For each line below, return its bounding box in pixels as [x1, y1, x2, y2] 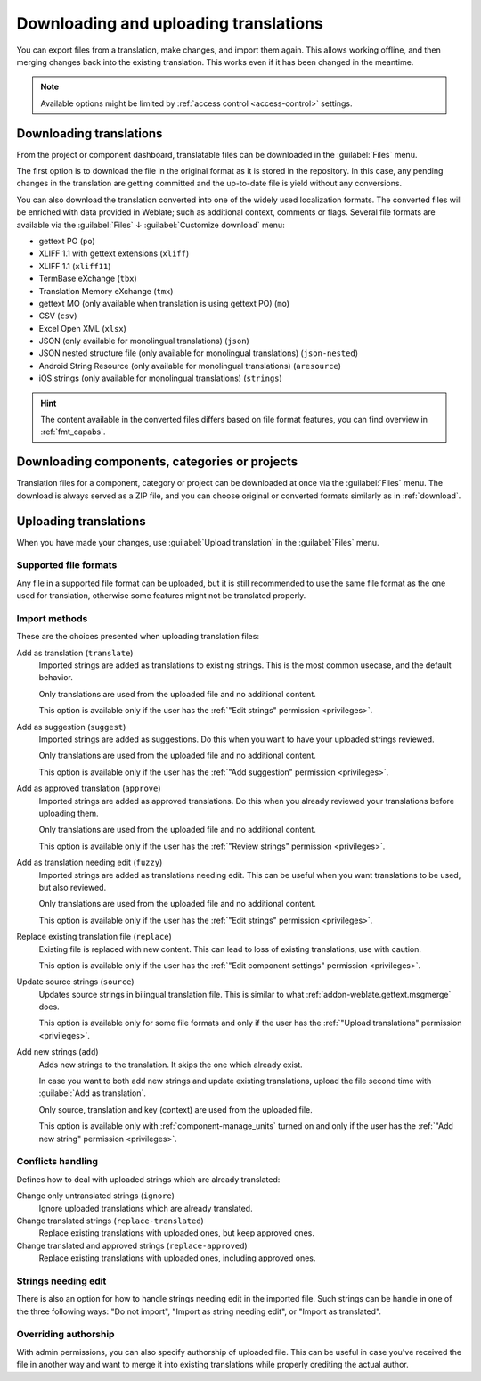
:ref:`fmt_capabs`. [40, 426, 106, 437]
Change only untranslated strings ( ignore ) [16, 1190, 175, 1201]
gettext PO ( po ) [38, 235, 95, 246]
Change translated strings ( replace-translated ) [16, 1215, 204, 1226]
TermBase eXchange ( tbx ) [38, 273, 137, 284]
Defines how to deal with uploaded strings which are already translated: [16, 1173, 281, 1185]
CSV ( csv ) [38, 310, 77, 321]
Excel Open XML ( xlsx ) [38, 323, 126, 333]
